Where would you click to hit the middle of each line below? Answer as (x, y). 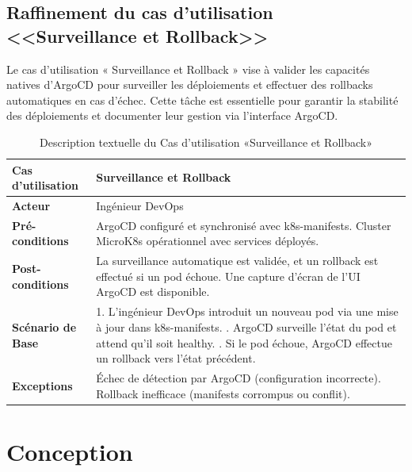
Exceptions (42, 385)
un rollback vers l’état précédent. (176, 358)
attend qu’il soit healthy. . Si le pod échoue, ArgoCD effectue (244, 342)
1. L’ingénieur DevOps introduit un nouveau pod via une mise (247, 311)
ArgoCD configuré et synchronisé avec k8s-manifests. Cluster (244, 225)
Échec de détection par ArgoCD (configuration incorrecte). (238, 377)
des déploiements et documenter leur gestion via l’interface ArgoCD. (172, 115)
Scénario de (44, 326)
